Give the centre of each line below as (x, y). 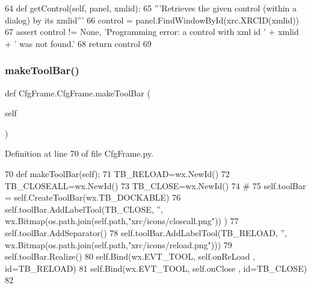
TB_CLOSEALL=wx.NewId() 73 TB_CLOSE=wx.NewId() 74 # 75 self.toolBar (155, 185)
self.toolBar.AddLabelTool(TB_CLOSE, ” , (84, 209)
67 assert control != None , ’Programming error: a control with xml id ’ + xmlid (152, 32)
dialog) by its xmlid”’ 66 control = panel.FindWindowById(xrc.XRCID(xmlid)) (152, 20)
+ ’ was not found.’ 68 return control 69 (78, 43)
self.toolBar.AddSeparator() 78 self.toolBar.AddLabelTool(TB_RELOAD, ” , (146, 232)
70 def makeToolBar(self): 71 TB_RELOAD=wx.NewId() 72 (117, 173)
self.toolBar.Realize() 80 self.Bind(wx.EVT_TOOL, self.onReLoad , (130, 256)
